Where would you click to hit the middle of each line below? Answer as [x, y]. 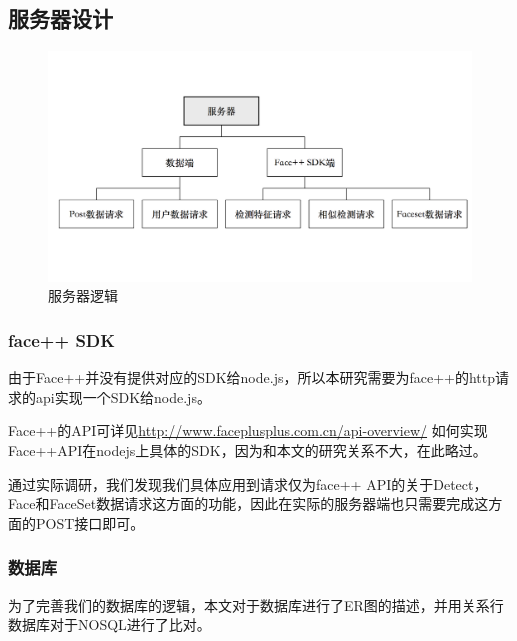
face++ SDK [62, 339]
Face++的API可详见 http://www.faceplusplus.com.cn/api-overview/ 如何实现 [248, 430]
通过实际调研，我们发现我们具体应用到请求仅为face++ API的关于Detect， [248, 483]
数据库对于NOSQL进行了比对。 [109, 624]
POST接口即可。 [90, 522]
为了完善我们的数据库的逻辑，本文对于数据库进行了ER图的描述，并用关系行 [256, 604]
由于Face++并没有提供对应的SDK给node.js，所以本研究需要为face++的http [252, 377]
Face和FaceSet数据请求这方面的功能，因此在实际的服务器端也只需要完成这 [248, 503]
